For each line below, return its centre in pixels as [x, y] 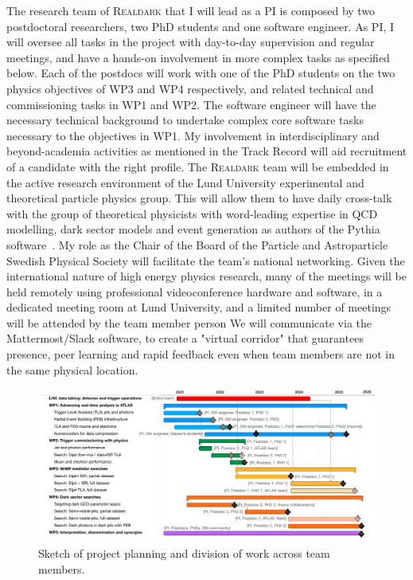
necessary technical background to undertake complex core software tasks [185, 120]
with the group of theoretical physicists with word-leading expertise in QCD [192, 213]
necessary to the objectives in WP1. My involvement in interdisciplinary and [193, 135]
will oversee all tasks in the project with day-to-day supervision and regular [191, 42]
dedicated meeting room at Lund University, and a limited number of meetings [199, 307]
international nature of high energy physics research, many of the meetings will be [206, 276]
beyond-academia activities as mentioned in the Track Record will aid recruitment [207, 151]
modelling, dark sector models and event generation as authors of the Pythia [193, 229]
